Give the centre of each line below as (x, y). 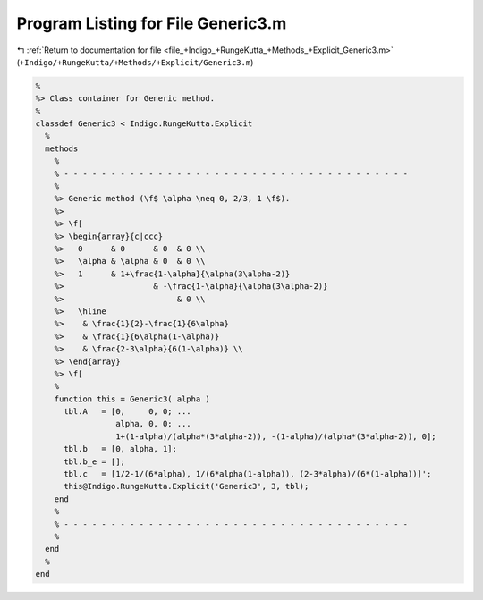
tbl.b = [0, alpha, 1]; (121, 449)
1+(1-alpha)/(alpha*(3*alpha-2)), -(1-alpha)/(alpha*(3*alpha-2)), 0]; (276, 436)
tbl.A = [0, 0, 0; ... (127, 412)
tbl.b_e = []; (94, 461)
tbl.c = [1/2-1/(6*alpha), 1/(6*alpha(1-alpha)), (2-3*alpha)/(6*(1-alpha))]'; (248, 474)
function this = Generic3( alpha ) (132, 399)
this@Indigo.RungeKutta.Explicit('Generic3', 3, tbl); (186, 486)
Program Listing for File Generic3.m (152, 23)
